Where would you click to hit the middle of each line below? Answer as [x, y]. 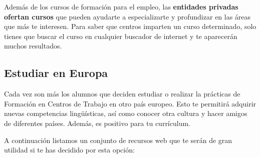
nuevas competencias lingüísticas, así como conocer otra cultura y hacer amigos [126, 113]
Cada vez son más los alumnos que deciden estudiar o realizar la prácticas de [122, 94]
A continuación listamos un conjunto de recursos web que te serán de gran [118, 140]
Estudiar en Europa [56, 73]
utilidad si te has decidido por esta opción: [69, 150]
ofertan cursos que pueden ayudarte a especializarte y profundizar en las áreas [127, 16]
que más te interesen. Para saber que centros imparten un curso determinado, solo [130, 26]
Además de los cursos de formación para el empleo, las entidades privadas [121, 6]
